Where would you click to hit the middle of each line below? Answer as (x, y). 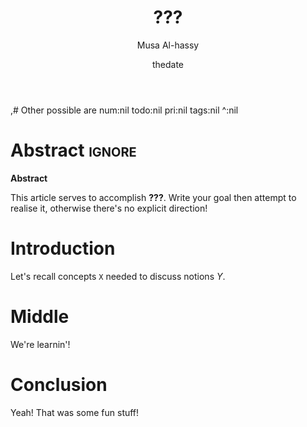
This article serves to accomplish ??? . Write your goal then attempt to (153, 197)
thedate (168, 64)
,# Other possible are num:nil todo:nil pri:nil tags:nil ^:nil (124, 110)
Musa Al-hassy (168, 45)
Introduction (63, 248)
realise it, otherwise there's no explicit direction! (109, 208)
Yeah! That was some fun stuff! (75, 412)
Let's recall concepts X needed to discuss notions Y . (118, 276)
